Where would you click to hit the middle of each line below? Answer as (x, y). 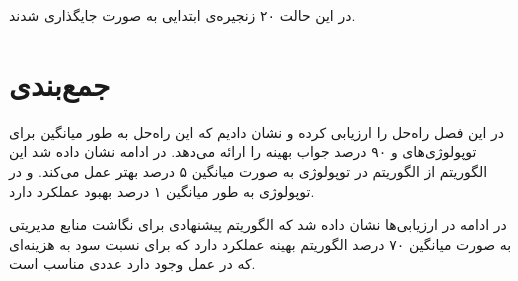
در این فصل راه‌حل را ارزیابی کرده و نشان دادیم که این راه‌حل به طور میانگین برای (257, 131)
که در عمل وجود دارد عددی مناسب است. (132, 263)
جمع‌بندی (60, 83)
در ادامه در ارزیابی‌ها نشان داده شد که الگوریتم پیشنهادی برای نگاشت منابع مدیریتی (258, 224)
